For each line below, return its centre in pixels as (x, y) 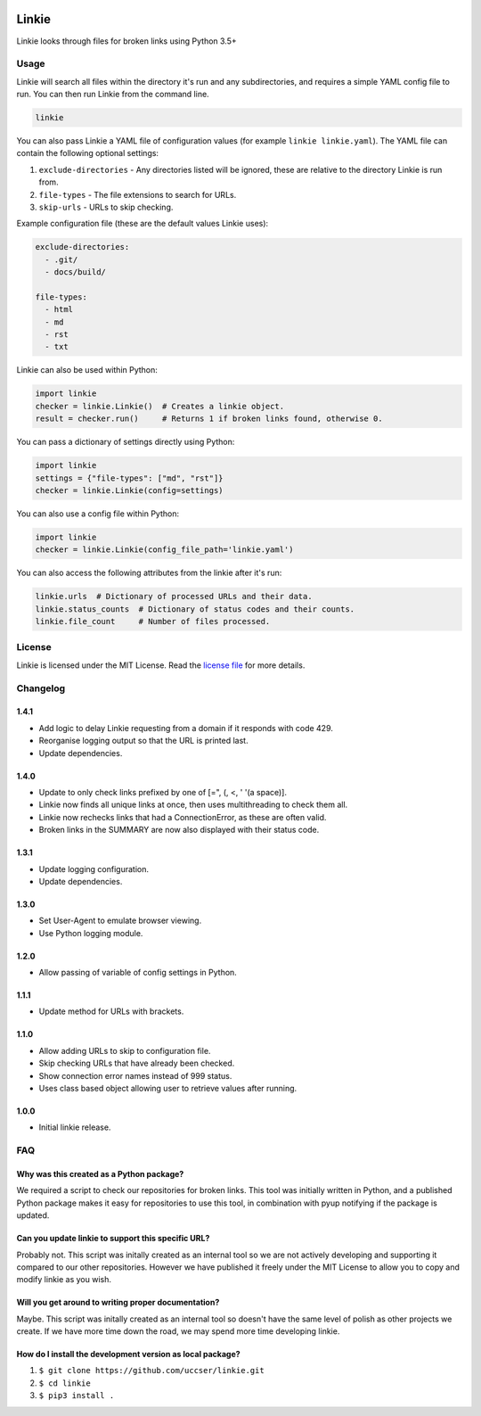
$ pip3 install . (77, 1396)
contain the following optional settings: (88, 153)
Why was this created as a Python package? (100, 1173)
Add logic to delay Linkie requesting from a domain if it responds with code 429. (186, 728)
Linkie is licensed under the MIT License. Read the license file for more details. (161, 665)
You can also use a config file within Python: (98, 514)
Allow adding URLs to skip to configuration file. (125, 1050)
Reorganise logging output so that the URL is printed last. (143, 741)
